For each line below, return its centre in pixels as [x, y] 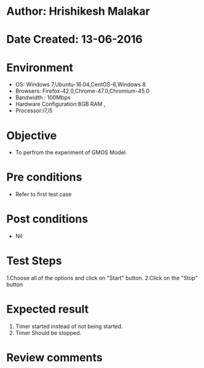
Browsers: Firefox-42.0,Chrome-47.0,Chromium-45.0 [82, 91]
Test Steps [34, 261]
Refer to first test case [43, 194]
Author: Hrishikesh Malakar [78, 11]
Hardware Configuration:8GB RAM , [60, 104]
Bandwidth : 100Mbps [43, 98]
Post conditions [47, 219]
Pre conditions [44, 177]
